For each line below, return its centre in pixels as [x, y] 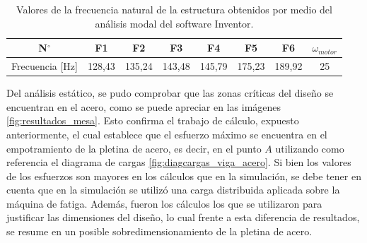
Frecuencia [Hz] [45, 66]
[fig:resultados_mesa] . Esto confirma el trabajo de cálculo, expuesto [153, 120]
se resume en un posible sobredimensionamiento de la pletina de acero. [159, 231]
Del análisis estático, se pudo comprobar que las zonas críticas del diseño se [170, 93]
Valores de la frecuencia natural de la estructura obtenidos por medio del [174, 9]
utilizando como [310, 148]
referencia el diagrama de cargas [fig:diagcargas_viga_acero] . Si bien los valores [179, 162]
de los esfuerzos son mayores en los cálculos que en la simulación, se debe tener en [184, 176]
